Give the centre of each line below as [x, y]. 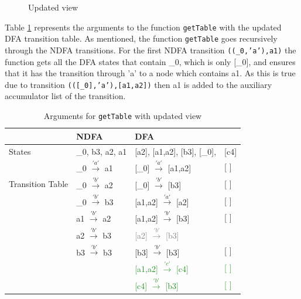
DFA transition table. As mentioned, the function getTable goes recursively [141, 38]
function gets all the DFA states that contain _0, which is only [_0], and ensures [150, 61]
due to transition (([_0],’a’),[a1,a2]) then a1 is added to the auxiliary [138, 84]
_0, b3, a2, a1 [102, 151]
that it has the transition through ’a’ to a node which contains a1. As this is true [150, 73]
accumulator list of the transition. [65, 96]
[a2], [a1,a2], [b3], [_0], [176, 151]
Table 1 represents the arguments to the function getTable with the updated [143, 27]
